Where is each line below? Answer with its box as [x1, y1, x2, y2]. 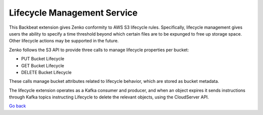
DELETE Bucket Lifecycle [21, 69, 72, 75]
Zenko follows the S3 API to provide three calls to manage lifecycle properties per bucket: [9, 47, 189, 53]
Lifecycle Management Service [9, 7, 138, 18]
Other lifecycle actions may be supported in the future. [9, 38, 119, 44]
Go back [9, 103, 26, 109]
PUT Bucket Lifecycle [21, 56, 64, 62]
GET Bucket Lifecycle [21, 62, 64, 68]
